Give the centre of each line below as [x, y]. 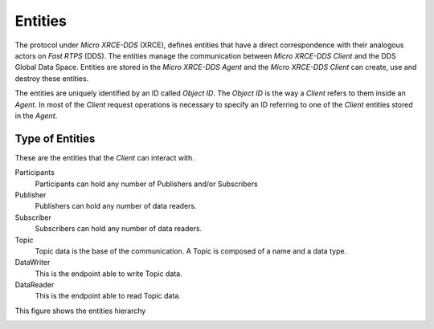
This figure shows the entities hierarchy [80, 311]
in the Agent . [36, 116]
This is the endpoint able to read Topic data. [108, 296]
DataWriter [33, 262]
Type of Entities [55, 138]
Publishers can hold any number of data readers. [116, 206]
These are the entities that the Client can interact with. [104, 157]
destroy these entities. [52, 78]
